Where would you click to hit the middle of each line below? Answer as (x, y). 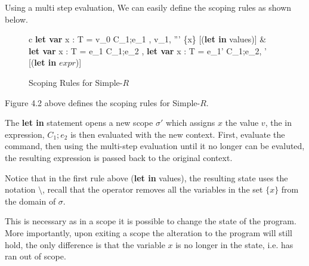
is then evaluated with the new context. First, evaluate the (178, 134)
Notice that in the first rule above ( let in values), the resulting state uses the (146, 177)
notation (20, 189)
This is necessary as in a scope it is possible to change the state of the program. (151, 221)
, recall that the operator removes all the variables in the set (153, 189)
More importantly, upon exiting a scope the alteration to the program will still (149, 232)
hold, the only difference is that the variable (85, 244)
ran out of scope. (35, 256)
